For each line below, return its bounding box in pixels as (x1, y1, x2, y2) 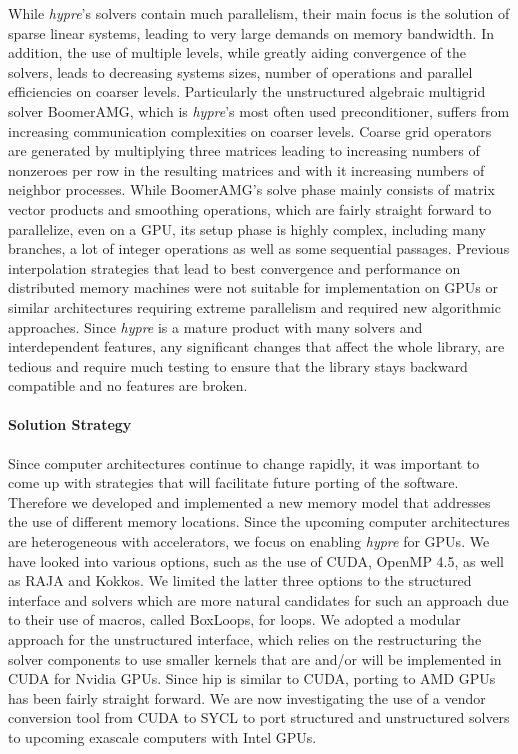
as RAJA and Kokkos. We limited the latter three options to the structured (8, 570, 472, 591)
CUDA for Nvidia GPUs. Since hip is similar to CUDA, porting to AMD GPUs (8, 668, 496, 689)
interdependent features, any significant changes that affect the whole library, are (8, 336, 505, 357)
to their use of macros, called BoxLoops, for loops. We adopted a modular (8, 609, 461, 630)
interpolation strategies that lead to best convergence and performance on (8, 257, 461, 278)
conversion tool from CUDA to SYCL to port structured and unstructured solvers (8, 707, 510, 728)
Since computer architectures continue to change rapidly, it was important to (8, 452, 480, 473)
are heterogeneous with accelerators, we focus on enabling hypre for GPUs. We (8, 531, 490, 552)
